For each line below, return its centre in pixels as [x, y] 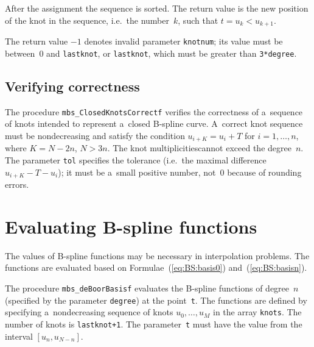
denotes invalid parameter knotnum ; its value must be [183, 41]
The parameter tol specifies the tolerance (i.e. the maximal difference [136, 159]
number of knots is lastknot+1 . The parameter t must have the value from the [154, 324]
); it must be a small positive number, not [137, 172]
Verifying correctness [72, 86]
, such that [198, 20]
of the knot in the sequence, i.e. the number [87, 20]
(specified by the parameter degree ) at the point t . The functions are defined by [156, 300]
